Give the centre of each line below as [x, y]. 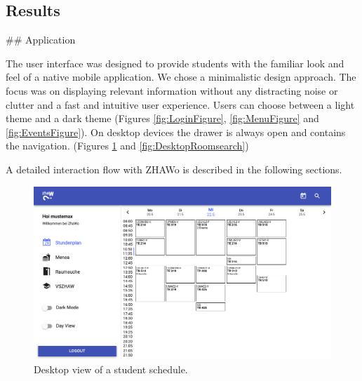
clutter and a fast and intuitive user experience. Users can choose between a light [180, 104]
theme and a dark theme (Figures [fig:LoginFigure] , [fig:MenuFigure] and [162, 118]
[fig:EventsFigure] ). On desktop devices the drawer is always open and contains [176, 132]
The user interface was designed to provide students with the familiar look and [175, 63]
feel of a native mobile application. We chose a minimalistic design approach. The [181, 77]
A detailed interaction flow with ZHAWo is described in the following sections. [174, 169]
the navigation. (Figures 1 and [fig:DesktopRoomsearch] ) [127, 146]
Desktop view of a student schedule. [111, 369]
